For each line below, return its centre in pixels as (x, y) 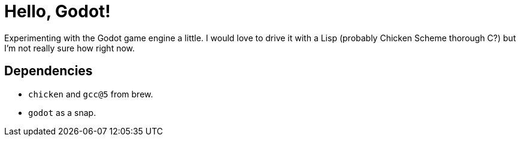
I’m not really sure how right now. (70, 48)
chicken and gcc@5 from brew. (91, 94)
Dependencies (49, 71)
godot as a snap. (62, 112)
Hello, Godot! (57, 11)
